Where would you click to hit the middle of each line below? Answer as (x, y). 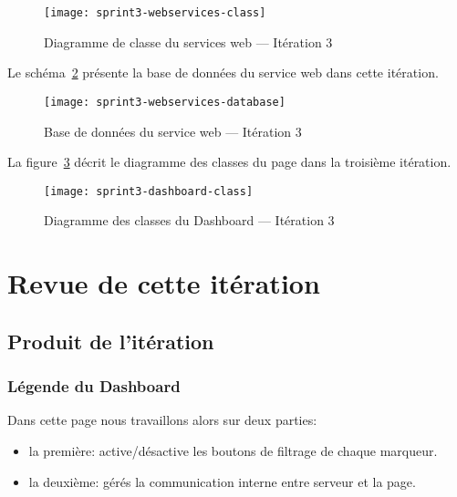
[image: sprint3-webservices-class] (155, 13)
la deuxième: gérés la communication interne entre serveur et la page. (222, 481)
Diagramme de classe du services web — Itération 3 (188, 41)
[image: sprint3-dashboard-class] (149, 191)
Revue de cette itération (164, 283)
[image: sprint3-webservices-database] (165, 102)
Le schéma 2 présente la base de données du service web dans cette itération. (223, 72)
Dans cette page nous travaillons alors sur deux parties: (162, 420)
